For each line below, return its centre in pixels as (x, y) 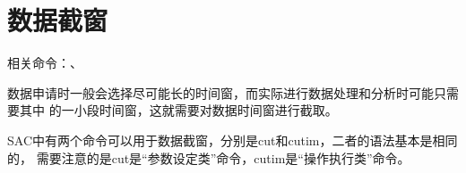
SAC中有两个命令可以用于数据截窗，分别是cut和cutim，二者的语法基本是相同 (233, 140)
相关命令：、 (45, 63)
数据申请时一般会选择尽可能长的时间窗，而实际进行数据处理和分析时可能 (220, 92)
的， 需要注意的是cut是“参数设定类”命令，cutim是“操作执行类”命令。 (209, 157)
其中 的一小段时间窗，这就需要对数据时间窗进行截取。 (178, 110)
